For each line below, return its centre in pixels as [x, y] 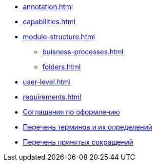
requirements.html [52, 97]
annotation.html [48, 7]
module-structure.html [59, 37]
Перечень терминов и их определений [88, 127]
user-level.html [47, 82]
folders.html [62, 67]
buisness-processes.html [83, 52]
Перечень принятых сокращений [78, 142]
